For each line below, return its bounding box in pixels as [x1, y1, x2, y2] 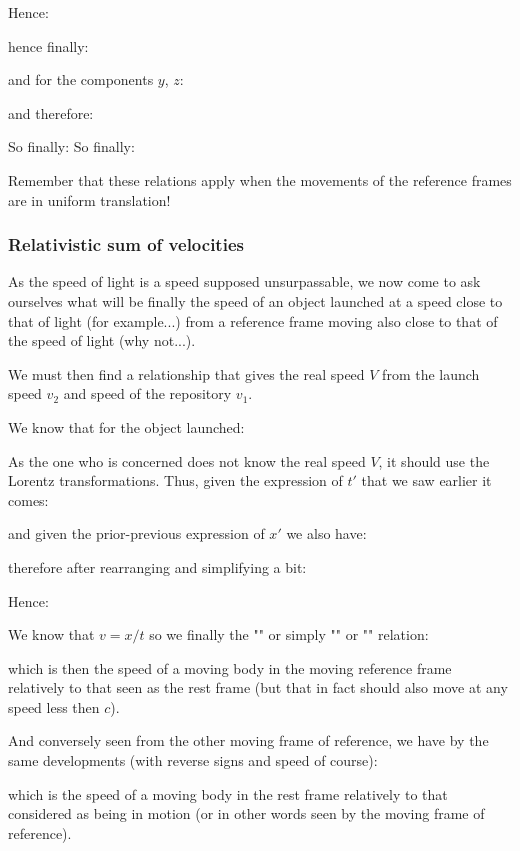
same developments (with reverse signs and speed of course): [8, 750, 378, 771]
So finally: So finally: [8, 136, 135, 157]
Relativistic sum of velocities [8, 232, 244, 257]
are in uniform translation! [8, 189, 171, 210]
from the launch [382, 363, 480, 384]
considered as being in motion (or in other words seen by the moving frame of [8, 803, 485, 824]
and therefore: [8, 102, 94, 123]
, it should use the [378, 450, 490, 471]
